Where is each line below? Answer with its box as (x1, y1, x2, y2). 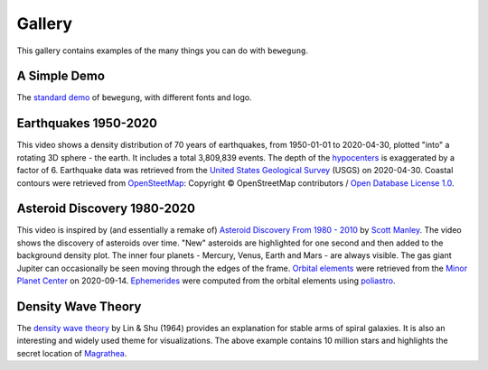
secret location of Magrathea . (16, 347, 127, 358)
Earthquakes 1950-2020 (16, 116, 158, 131)
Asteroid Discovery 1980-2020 (16, 201, 196, 217)
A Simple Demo (16, 69, 106, 84)
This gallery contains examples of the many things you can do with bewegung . (16, 45, 309, 56)
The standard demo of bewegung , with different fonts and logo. (16, 92, 252, 103)
